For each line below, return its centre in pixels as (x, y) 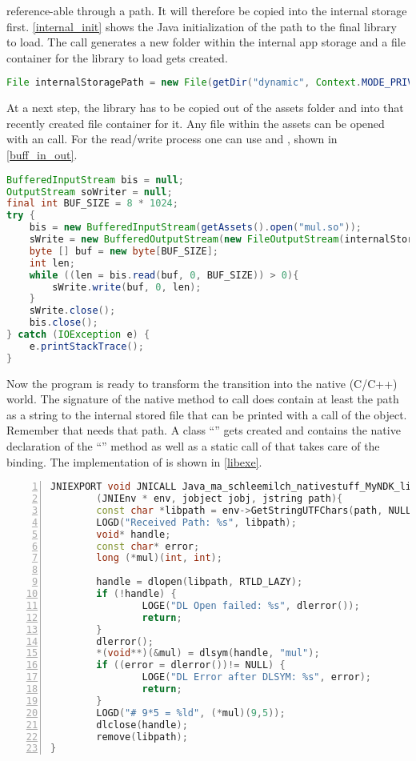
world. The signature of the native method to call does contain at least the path (203, 399)
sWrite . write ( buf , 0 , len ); (127, 287)
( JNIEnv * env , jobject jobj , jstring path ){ (220, 499)
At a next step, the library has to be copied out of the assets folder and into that (205, 108)
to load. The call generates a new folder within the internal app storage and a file (206, 42)
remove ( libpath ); (142, 737)
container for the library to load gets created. (117, 57)
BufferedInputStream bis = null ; (95, 180)
